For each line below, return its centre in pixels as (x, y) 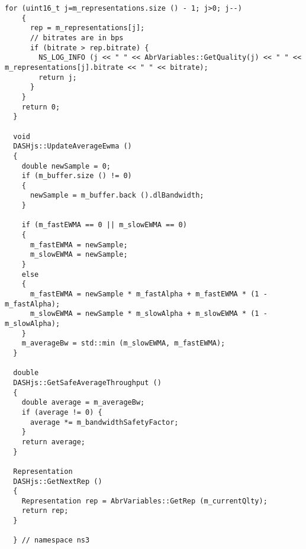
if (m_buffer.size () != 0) (77, 176)
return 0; (41, 107)
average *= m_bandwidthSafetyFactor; (104, 422)
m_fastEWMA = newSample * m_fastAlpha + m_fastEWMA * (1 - (149, 294)
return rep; (45, 511)
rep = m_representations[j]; (87, 28)
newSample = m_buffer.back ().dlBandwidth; (117, 196)
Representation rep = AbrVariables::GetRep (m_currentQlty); (144, 501)
